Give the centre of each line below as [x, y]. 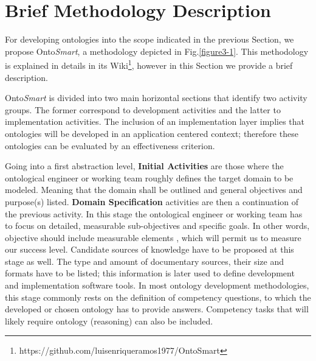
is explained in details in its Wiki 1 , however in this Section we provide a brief [149, 64]
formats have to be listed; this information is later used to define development [150, 273]
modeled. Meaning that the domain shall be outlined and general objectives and [154, 190]
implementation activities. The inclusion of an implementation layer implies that [155, 121]
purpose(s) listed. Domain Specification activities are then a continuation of [152, 201]
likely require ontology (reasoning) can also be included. [109, 321]
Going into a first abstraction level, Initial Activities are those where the [144, 166]
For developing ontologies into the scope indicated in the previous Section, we [149, 39]
